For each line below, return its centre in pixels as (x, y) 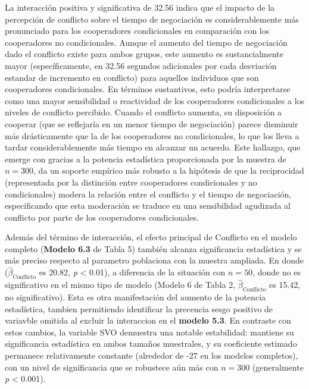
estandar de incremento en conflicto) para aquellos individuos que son (132, 77)
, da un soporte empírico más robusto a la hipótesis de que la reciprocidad (169, 170)
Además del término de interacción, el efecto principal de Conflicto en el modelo (151, 237)
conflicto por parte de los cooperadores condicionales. (102, 217)
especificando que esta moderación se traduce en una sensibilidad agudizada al (148, 206)
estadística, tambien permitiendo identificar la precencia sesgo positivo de (139, 308)
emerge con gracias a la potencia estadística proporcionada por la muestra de (146, 159)
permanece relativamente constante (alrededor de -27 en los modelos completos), (152, 355)
